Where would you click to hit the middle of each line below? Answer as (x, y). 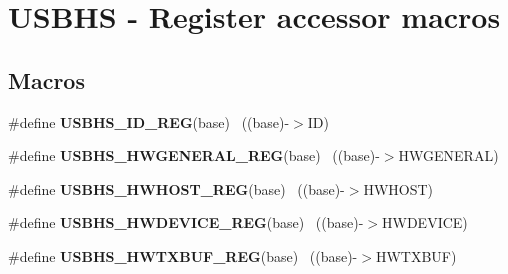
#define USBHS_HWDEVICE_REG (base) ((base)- (186, 222)
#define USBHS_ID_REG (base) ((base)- (149, 121)
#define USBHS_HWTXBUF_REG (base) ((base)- (183, 255)
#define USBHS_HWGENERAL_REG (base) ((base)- (194, 155)
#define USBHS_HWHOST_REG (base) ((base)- (176, 188)
